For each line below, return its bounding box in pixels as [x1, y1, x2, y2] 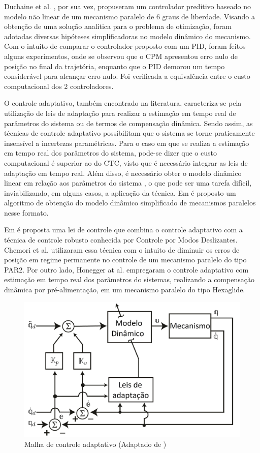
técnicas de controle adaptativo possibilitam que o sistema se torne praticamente [4, 128, 255, 138]
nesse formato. [4, 207, 49, 218]
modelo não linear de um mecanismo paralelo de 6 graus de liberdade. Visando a [4, 11, 255, 21]
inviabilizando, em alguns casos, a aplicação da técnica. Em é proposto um [4, 187, 236, 198]
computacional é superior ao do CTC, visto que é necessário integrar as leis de [4, 157, 248, 168]
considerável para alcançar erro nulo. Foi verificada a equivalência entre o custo [4, 71, 250, 81]
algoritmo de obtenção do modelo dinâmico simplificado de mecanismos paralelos [4, 197, 256, 208]
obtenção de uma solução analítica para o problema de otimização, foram [4, 21, 232, 32]
